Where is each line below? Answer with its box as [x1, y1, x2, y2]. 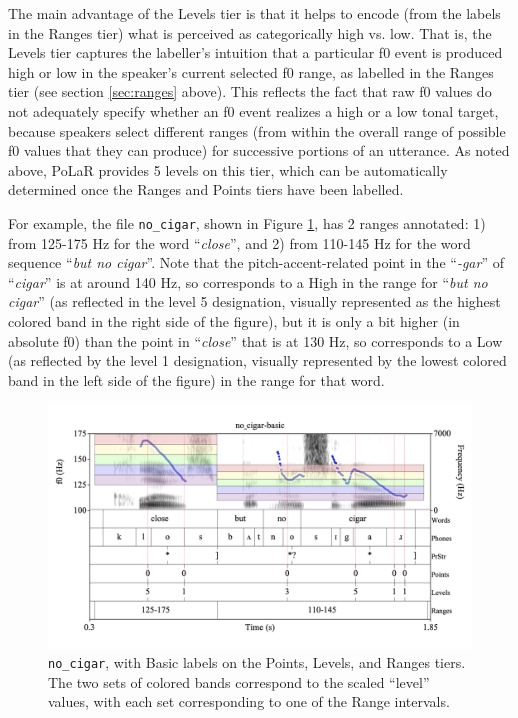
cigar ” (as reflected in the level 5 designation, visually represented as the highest [8, 291, 501, 312]
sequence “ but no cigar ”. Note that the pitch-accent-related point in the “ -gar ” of [8, 252, 504, 273]
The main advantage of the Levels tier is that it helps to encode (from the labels [8, 3, 501, 23]
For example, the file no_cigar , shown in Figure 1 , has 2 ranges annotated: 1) [8, 212, 486, 233]
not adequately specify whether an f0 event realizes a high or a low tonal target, [8, 100, 499, 121]
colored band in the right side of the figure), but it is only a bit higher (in [8, 310, 460, 331]
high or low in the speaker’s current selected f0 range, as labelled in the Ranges [8, 61, 494, 82]
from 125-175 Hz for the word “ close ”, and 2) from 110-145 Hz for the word [8, 232, 471, 253]
